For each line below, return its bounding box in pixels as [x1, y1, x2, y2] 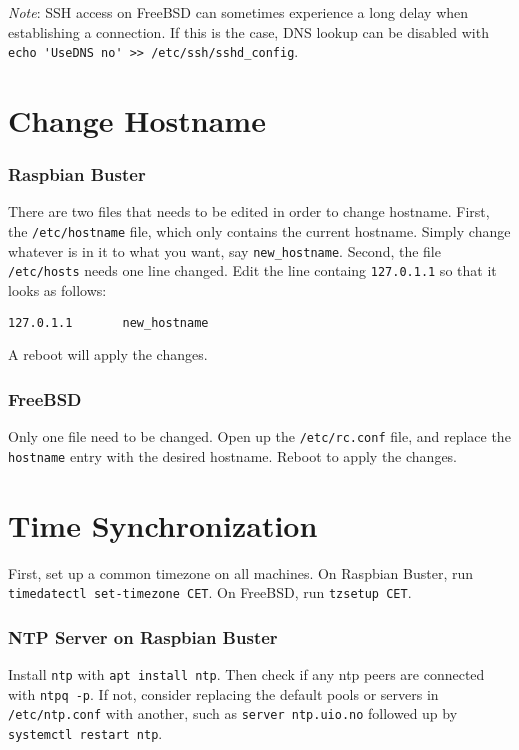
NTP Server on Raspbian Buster [8, 624, 278, 649]
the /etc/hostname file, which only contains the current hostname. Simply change [8, 221, 511, 242]
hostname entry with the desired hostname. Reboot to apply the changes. [8, 445, 457, 466]
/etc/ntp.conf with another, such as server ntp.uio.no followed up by [8, 703, 458, 724]
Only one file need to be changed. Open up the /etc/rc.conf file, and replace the [8, 426, 511, 447]
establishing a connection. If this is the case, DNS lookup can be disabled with [8, 21, 489, 42]
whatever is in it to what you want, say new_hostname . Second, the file [8, 240, 441, 261]
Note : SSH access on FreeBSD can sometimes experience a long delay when [8, 2, 469, 22]
